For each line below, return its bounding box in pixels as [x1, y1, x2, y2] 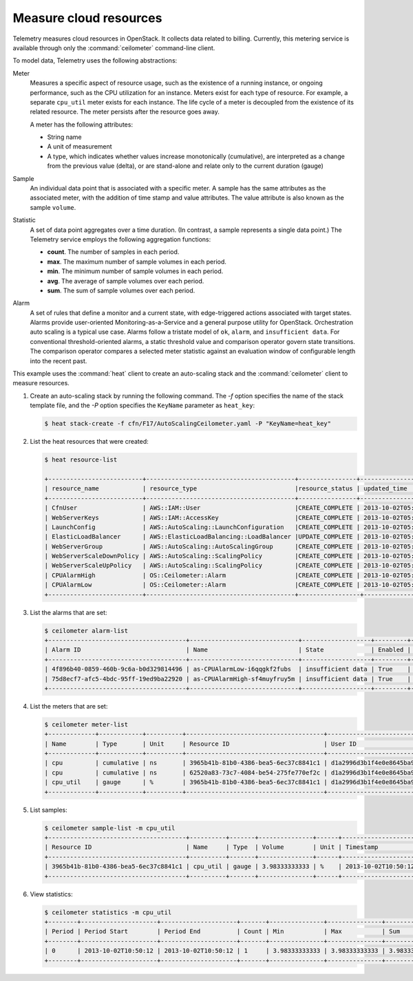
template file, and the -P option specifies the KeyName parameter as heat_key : [30, 401, 255, 409]
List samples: [30, 806, 68, 814]
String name [47, 133, 82, 141]
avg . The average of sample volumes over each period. [47, 277, 204, 285]
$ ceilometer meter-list [44, 720, 129, 729]
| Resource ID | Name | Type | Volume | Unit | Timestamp [44, 843, 379, 851]
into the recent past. [30, 356, 87, 365]
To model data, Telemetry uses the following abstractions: [12, 56, 178, 65]
